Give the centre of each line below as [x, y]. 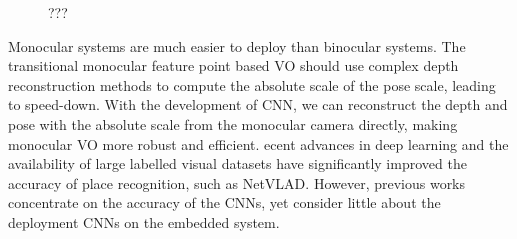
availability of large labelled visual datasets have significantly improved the [237, 163]
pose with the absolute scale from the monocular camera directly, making [233, 123]
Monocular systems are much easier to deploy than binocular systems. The [237, 45]
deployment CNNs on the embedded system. [144, 221]
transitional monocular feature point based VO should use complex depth [233, 65]
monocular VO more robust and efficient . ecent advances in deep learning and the [258, 143]
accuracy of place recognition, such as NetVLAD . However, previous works [237, 182]
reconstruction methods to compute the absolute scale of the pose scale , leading [252, 84]
